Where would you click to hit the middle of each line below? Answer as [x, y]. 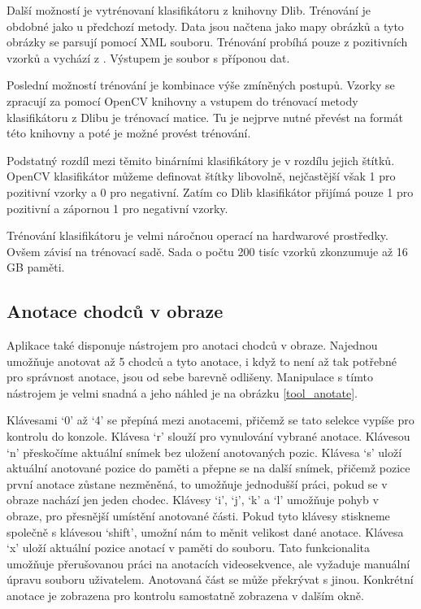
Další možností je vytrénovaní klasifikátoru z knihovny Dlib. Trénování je [189, 10]
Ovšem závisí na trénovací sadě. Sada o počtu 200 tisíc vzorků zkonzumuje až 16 [207, 251]
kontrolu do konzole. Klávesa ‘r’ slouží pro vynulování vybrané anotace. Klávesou [208, 436]
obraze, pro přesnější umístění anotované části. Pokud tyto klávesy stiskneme [198, 516]
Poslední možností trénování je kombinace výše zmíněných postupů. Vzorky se [201, 85]
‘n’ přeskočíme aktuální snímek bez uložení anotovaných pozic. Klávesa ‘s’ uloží [204, 452]
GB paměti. [36, 267]
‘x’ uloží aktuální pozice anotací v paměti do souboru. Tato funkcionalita [189, 548]
